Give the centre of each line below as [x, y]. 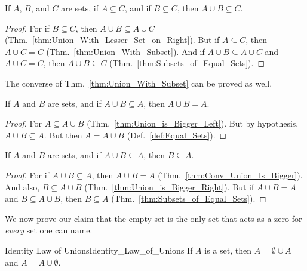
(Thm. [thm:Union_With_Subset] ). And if [125, 51]
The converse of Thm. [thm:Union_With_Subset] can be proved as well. [139, 83]
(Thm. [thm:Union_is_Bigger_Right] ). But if [169, 187]
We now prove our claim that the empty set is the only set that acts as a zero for [153, 218]
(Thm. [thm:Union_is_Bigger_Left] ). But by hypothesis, [193, 123]
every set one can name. [49, 230]
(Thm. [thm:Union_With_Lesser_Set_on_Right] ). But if [112, 40]
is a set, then [228, 250]
